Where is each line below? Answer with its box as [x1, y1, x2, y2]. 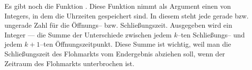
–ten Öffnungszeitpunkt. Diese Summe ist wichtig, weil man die [40, 39, 231, 49]
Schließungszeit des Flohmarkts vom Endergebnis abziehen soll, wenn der [4, 48, 225, 58]
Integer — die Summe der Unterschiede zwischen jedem [4, 29, 172, 39]
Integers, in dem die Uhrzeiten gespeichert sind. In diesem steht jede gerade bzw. [4, 10, 249, 20]
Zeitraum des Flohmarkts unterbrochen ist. [4, 58, 134, 68]
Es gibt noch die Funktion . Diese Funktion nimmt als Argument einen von [4, 1, 231, 11]
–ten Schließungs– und [177, 29, 245, 39]
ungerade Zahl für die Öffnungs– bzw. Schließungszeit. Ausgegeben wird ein [4, 20, 232, 30]
